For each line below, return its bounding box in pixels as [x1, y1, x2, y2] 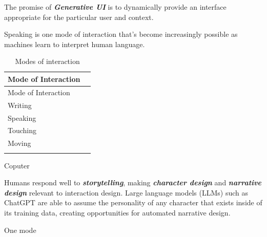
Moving [8, 138, 31, 148]
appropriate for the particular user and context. [4, 11, 154, 22]
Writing [8, 99, 32, 110]
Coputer [4, 160, 30, 170]
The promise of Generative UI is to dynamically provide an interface [4, 2, 227, 12]
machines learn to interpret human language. [4, 38, 145, 49]
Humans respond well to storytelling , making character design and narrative [4, 177, 261, 188]
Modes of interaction [15, 56, 80, 67]
